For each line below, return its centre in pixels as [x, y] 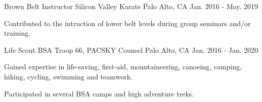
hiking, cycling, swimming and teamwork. [69, 76]
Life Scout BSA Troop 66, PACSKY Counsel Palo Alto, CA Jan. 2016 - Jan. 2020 [131, 49]
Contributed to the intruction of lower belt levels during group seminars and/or [127, 23]
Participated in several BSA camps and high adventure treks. [99, 93]
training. [17, 33]
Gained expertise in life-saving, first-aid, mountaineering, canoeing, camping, [123, 67]
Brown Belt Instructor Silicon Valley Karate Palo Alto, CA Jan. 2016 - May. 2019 [131, 6]
